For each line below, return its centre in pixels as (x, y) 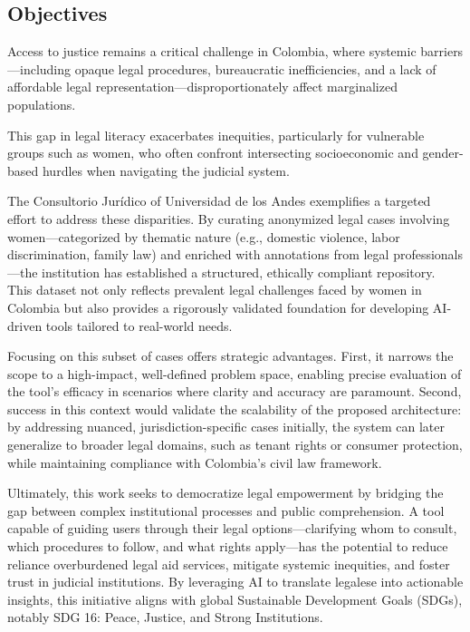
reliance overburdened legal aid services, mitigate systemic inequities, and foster (229, 564)
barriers (442, 51)
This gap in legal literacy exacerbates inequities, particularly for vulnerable (216, 135)
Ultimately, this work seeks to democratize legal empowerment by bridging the (225, 493)
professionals (428, 254)
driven (25, 325)
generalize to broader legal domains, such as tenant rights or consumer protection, (235, 445)
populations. (42, 104)
